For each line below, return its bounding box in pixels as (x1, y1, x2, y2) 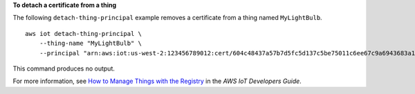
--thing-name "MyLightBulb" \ (39, 39, 142, 48)
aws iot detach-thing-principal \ (25, 30, 142, 37)
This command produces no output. (12, 64, 116, 73)
